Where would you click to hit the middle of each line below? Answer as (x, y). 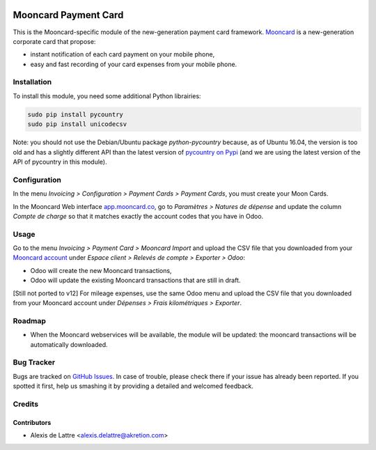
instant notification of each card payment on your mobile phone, (123, 54)
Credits (25, 404)
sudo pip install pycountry (75, 114)
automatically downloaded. (69, 344)
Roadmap (30, 320)
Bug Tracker (34, 362)
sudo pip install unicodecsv (77, 124)
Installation (32, 82)
